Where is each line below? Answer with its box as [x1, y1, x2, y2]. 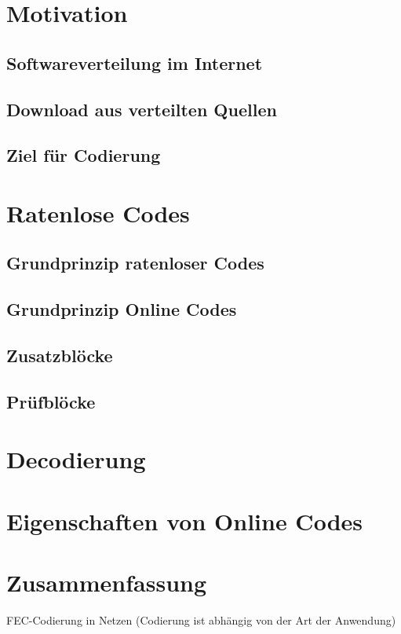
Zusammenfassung [6, 566, 207, 599]
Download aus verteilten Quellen [6, 97, 277, 121]
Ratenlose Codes [6, 196, 190, 229]
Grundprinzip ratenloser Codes [6, 251, 264, 275]
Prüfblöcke [6, 389, 96, 413]
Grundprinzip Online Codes [6, 297, 237, 321]
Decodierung [6, 443, 146, 475]
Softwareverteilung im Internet [6, 50, 263, 75]
